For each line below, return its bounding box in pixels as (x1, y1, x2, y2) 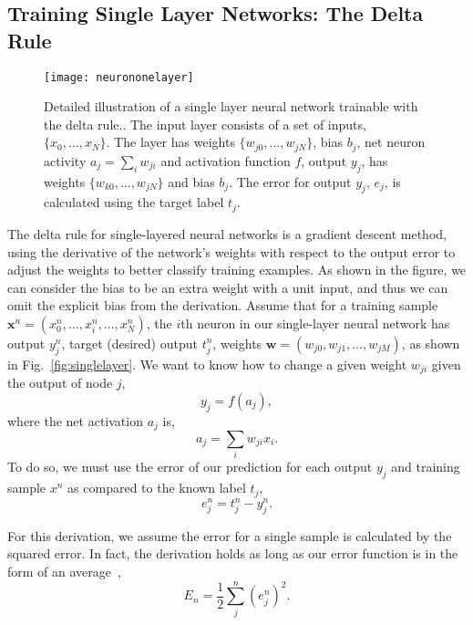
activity (44, 151, 87, 170)
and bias (168, 172, 215, 191)
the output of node (7, 373, 113, 392)
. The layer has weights (106, 132, 235, 151)
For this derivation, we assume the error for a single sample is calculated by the (7, 526, 452, 545)
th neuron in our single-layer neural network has (180, 313, 450, 332)
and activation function (160, 151, 291, 170)
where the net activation (7, 411, 143, 430)
